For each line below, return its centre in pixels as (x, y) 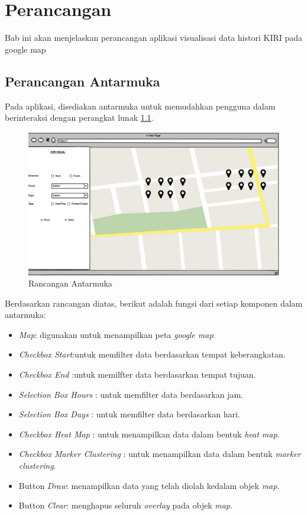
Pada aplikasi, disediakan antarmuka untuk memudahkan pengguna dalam (140, 106)
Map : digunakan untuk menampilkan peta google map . (117, 334)
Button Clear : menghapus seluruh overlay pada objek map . (125, 505)
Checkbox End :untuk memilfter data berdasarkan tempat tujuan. (137, 374)
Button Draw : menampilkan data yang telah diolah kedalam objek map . (149, 485)
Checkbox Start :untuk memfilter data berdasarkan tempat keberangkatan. (152, 354)
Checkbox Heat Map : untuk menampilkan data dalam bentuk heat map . (149, 434)
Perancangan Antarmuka (83, 81)
